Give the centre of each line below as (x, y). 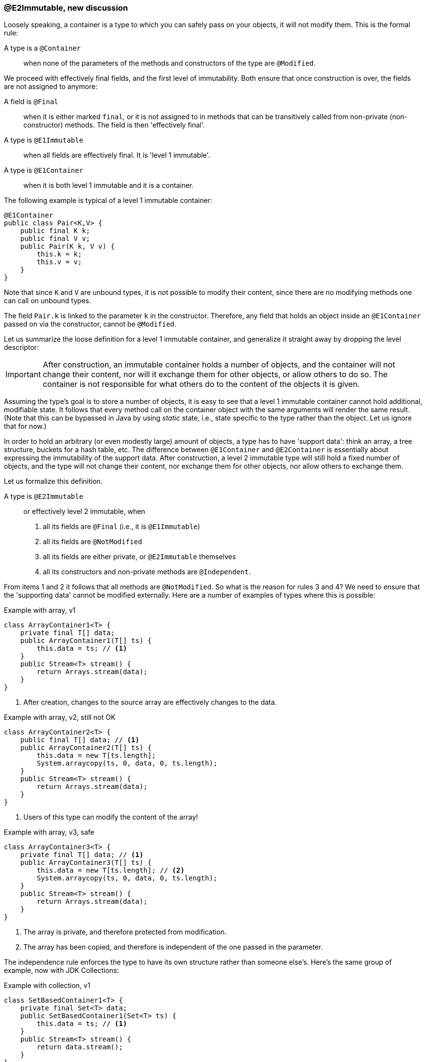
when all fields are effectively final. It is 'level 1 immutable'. (117, 155)
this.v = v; (59, 262)
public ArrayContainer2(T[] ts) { (86, 748)
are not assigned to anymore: (51, 87)
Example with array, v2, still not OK (60, 717)
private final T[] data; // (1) (82, 855)
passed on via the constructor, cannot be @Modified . (90, 324)
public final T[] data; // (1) (80, 740)
